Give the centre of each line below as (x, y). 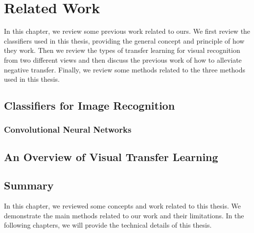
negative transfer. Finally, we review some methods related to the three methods (125, 69)
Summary (29, 185)
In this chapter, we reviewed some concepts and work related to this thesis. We (122, 206)
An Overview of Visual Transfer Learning (111, 156)
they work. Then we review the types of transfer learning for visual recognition (122, 50)
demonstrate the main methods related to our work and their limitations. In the (124, 215)
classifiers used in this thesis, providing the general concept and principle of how (124, 40)
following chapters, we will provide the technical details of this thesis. (108, 225)
